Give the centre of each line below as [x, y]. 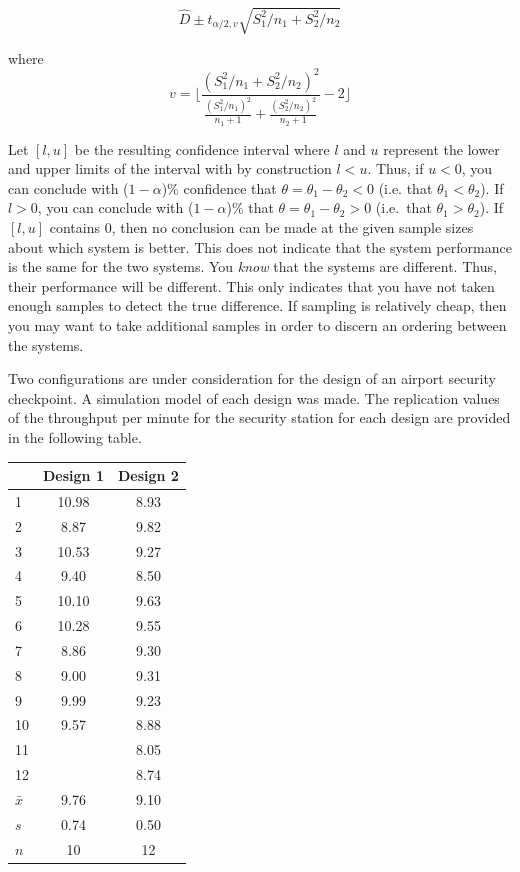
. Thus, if [395, 168]
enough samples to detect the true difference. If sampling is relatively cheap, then [257, 305]
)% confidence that [219, 187]
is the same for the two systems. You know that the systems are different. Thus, [252, 266]
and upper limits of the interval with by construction [170, 168]
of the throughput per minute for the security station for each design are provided [259, 417]
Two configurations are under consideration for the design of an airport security [252, 378]
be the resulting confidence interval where [202, 148]
